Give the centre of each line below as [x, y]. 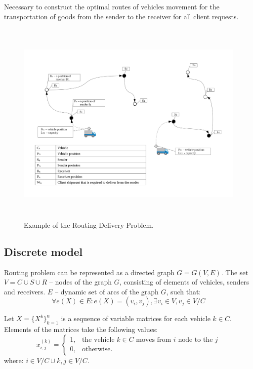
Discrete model [43, 251]
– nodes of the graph [80, 282]
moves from [154, 340]
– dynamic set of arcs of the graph [107, 291]
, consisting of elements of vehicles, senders [184, 282]
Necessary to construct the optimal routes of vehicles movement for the [112, 6]
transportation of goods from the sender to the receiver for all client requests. [121, 16]
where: [14, 360]
